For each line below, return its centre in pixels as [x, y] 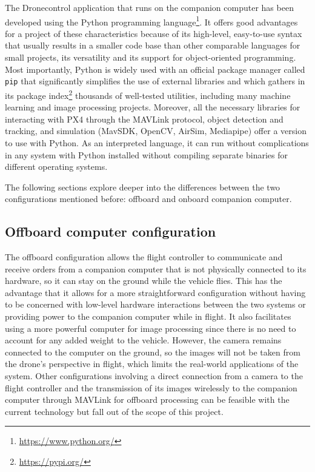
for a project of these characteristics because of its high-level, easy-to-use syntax [154, 33]
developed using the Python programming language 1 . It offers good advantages [151, 21]
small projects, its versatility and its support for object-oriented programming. [151, 57]
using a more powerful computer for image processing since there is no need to [151, 328]
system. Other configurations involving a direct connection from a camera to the [154, 376]
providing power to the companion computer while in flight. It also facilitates [148, 316]
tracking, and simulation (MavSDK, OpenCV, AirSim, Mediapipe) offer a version [156, 131]
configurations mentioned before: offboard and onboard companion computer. [148, 199]
